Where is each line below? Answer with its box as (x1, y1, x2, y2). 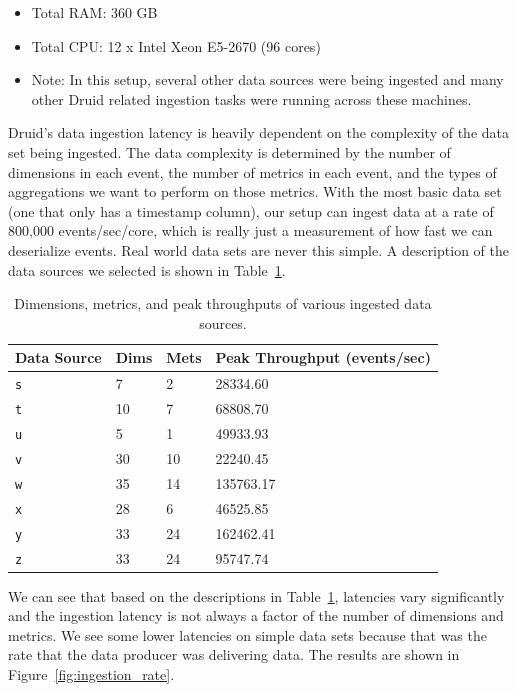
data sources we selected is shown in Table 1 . (8, 259, 286, 280)
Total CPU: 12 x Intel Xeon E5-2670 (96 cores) (31, 35, 321, 56)
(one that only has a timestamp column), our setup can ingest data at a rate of (8, 200, 494, 221)
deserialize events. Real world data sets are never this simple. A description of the (8, 239, 509, 260)
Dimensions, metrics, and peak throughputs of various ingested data (14, 293, 432, 314)
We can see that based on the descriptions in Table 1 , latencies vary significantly (8, 585, 505, 606)
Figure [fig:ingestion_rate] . (8, 664, 175, 685)
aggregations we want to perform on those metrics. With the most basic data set (8, 181, 502, 202)
